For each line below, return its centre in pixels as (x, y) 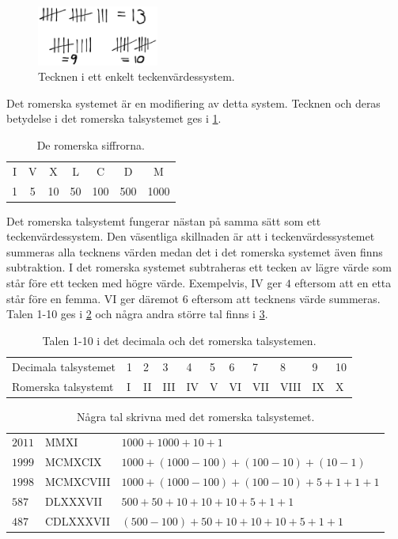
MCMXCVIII (78, 482)
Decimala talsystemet (64, 366)
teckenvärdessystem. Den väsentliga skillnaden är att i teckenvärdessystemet (191, 236)
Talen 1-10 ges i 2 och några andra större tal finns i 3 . (137, 314)
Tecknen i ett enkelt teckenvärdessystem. (136, 76)
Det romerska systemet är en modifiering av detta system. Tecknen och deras (193, 102)
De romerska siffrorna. (91, 144)
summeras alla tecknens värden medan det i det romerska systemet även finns (195, 251)
